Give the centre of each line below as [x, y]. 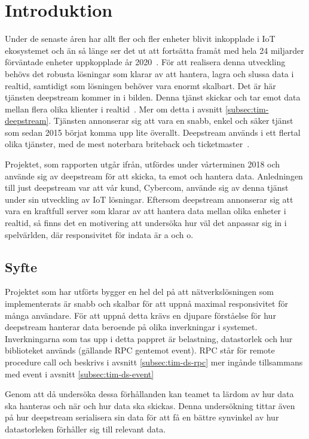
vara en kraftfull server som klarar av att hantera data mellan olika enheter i [146, 211]
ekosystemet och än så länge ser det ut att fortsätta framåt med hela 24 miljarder [154, 50]
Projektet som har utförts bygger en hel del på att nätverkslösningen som [139, 292]
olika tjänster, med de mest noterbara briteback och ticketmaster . [127, 144]
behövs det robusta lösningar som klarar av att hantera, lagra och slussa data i [149, 73]
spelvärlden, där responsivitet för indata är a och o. [99, 234]
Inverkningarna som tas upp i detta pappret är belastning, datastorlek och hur [149, 338]
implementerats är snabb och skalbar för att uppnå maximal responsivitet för [146, 304]
